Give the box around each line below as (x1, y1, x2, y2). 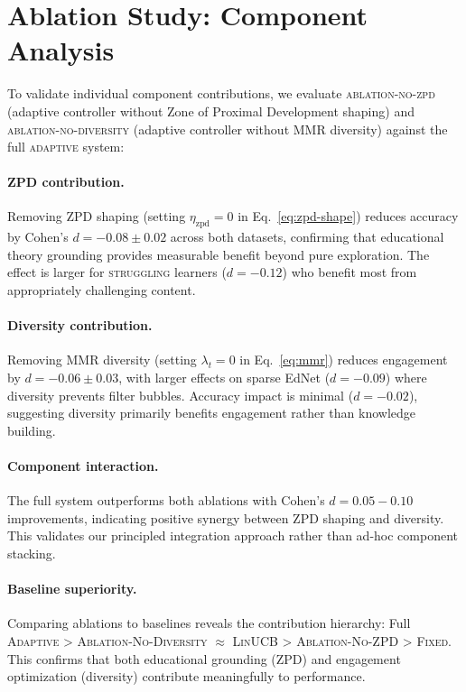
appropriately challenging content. (7, 281, 196, 300)
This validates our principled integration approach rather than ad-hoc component (7, 526, 458, 545)
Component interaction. (7, 457, 159, 475)
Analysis (7, 32, 115, 69)
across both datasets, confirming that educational (170, 227, 444, 246)
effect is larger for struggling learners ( (7, 263, 227, 281)
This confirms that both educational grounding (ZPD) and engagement (7, 649, 401, 668)
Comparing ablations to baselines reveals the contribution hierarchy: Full (7, 614, 411, 632)
